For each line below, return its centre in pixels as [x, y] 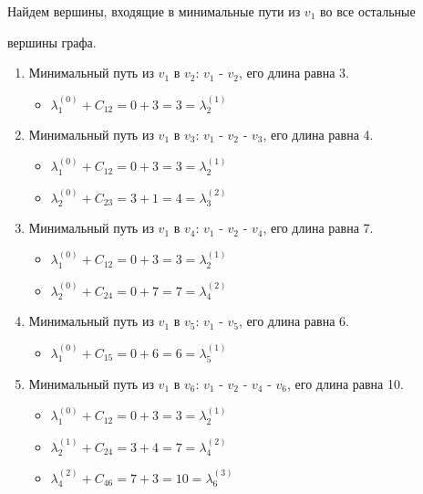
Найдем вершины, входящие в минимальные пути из [154, 11]
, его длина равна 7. [318, 228]
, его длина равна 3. [294, 73]
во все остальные [367, 11]
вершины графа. [52, 42]
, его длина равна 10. [346, 383]
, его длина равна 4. [318, 135]
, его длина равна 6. [294, 321]
